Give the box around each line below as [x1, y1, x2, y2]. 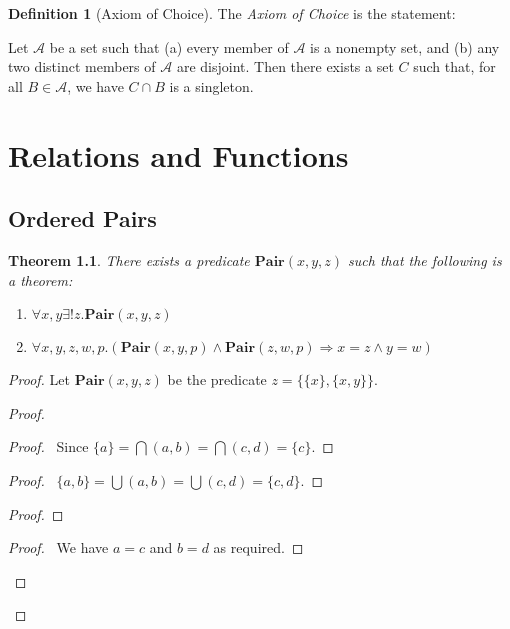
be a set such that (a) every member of [49, 36, 289, 57]
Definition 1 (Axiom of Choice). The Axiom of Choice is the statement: [8, 3, 456, 23]
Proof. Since [8, 436, 89, 457]
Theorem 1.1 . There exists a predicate [8, 249, 250, 270]
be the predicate [167, 369, 267, 390]
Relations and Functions [8, 134, 349, 175]
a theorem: [8, 269, 73, 290]
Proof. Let [8, 369, 70, 390]
